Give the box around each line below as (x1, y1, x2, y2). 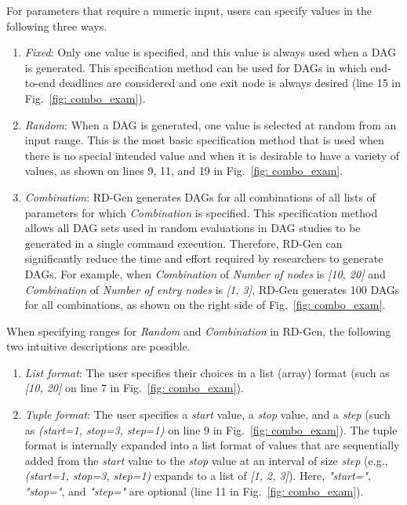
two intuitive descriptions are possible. (6, 338, 191, 354)
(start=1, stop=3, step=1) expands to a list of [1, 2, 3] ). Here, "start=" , (24, 467, 371, 484)
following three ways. (6, 17, 107, 34)
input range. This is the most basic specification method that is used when (24, 132, 384, 148)
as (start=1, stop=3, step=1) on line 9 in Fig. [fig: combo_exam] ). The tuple (24, 421, 398, 438)
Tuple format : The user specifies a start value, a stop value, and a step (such (24, 406, 391, 423)
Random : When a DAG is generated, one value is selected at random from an (24, 116, 397, 133)
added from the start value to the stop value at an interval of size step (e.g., (24, 452, 388, 468)
